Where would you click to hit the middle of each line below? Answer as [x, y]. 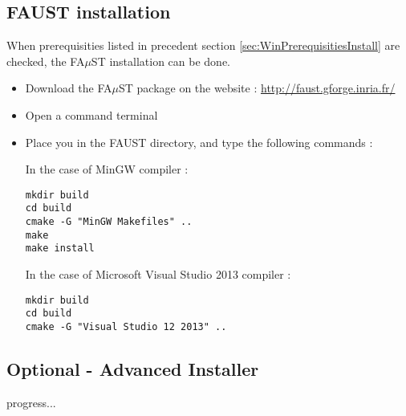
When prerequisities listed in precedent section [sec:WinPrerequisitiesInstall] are [203, 45]
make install [60, 249]
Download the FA [69, 88]
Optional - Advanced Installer [133, 369]
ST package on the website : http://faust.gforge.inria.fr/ [257, 88]
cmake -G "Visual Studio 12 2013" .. [126, 326]
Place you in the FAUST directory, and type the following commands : [199, 142]
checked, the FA [46, 61]
